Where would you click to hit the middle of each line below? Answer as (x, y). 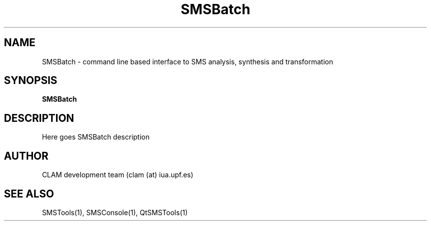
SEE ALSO (29, 194)
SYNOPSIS (31, 81)
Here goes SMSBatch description (96, 137)
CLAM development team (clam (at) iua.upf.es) (118, 175)
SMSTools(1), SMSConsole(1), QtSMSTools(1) (115, 212)
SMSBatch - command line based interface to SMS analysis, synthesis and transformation (187, 61)
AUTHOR (26, 156)
